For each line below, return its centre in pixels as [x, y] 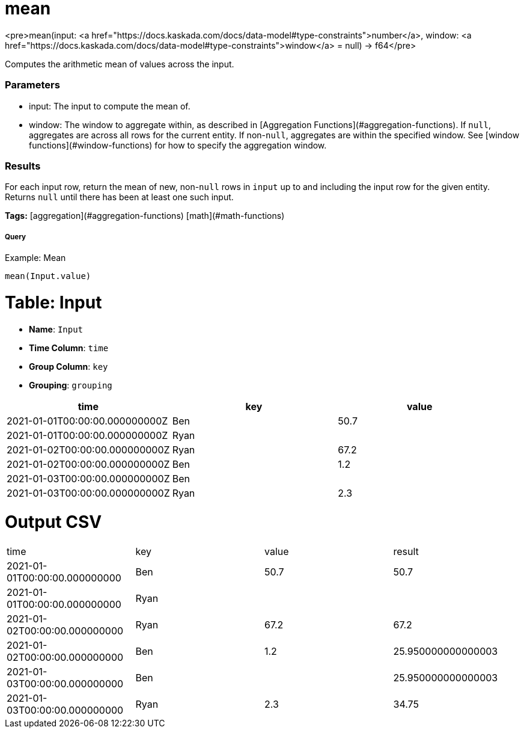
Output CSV [53, 522]
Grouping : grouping [71, 385]
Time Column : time [69, 348]
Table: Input [53, 302]
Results [23, 166]
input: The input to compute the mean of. [110, 106]
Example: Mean [35, 258]
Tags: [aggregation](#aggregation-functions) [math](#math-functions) [145, 216]
